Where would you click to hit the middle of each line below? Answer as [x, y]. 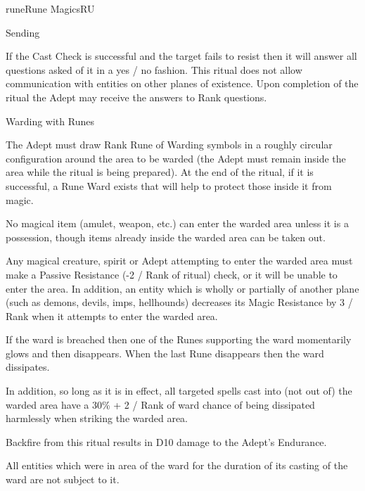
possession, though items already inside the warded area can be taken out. [166, 237]
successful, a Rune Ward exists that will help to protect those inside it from [169, 185]
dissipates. [28, 367]
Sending [23, 32]
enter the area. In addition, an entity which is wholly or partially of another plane [182, 288]
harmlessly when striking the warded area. [97, 418]
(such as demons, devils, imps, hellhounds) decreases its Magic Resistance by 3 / [179, 302]
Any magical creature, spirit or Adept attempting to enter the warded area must [179, 261]
